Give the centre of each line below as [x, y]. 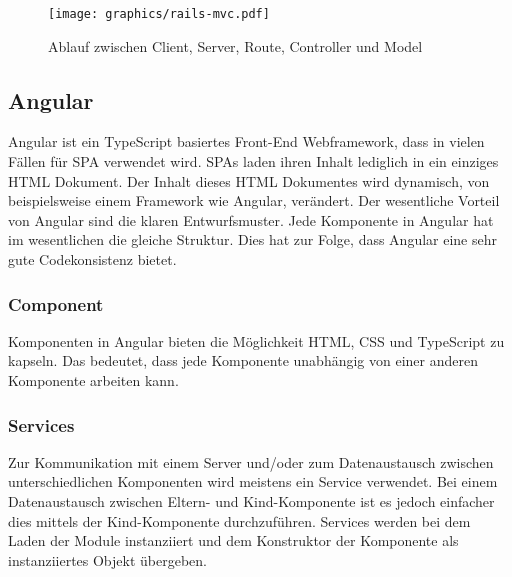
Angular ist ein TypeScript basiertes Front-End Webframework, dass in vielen [246, 141]
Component [56, 303]
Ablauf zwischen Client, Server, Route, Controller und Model [235, 45]
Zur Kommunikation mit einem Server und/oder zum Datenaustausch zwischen [251, 461]
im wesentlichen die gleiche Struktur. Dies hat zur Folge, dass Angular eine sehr [253, 239]
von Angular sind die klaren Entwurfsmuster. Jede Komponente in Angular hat [251, 219]
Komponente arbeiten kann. [93, 380]
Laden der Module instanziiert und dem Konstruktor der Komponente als [233, 540]
